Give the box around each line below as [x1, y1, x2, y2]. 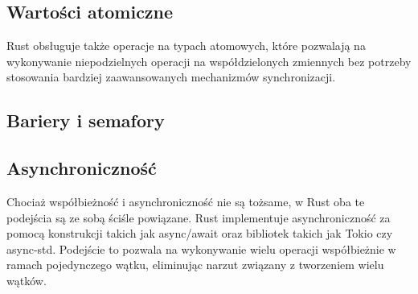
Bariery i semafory [6, 108, 165, 133]
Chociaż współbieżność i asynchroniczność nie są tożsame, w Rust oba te [6, 193, 365, 209]
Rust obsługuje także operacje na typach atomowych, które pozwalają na [6, 37, 366, 54]
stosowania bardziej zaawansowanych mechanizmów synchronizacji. [6, 68, 336, 85]
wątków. [6, 271, 47, 288]
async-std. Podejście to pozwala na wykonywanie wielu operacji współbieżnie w [6, 240, 396, 257]
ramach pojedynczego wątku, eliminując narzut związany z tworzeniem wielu [6, 256, 384, 273]
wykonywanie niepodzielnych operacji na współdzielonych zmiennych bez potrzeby [6, 52, 412, 69]
